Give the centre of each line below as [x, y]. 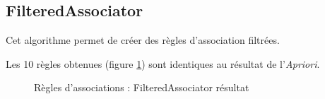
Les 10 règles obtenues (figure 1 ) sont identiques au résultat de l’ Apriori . [163, 63]
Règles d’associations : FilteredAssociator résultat [142, 87]
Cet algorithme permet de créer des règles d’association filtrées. [143, 40]
